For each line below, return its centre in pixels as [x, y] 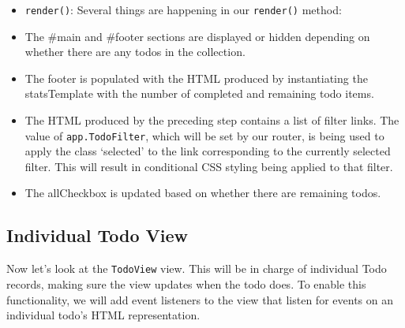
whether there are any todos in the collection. [135, 52]
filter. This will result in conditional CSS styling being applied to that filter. [209, 166]
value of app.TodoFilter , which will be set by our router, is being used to [204, 135]
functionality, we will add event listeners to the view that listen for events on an [200, 299]
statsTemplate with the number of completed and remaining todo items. [199, 93]
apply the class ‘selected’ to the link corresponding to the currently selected [208, 151]
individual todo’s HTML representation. [103, 315]
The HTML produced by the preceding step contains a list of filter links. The [212, 120]
